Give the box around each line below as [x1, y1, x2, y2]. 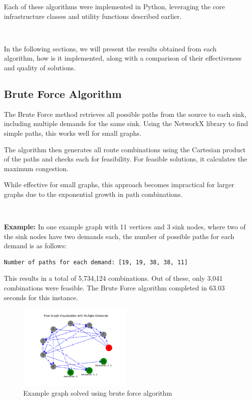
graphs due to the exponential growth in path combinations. [4, 189, 183, 199]
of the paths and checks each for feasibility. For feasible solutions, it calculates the [4, 154, 248, 164]
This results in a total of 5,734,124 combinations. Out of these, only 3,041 [4, 273, 223, 283]
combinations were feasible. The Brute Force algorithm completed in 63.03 [4, 283, 225, 293]
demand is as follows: [4, 241, 67, 251]
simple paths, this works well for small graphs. [4, 128, 142, 138]
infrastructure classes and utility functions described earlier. [4, 11, 182, 21]
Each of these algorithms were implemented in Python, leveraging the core [4, 1, 225, 11]
